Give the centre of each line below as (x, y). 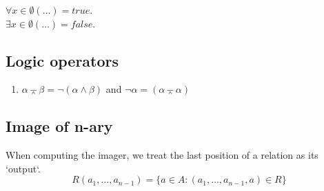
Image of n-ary (59, 126)
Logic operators (62, 60)
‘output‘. (23, 168)
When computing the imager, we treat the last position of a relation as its (162, 155)
